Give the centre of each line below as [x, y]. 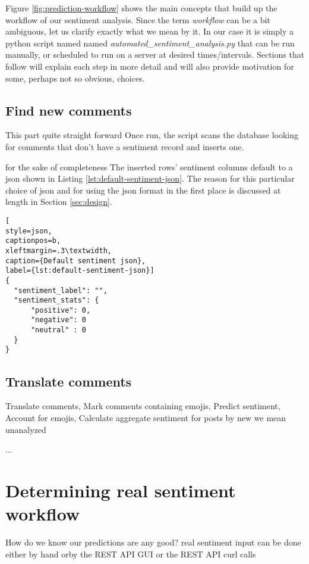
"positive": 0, [61, 310]
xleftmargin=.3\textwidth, [59, 250]
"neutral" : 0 [59, 330]
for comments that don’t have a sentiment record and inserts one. [125, 146]
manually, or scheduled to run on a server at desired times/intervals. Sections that [155, 54]
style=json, [29, 231]
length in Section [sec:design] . [59, 202]
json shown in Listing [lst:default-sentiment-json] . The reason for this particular [150, 178]
